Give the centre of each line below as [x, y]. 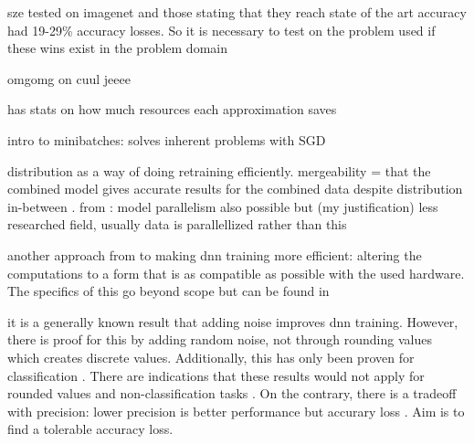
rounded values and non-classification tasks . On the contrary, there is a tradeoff [232, 393]
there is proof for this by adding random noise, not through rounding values [220, 339]
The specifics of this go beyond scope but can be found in [169, 291]
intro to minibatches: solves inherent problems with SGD [167, 139]
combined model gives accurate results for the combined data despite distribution [235, 189]
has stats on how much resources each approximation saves [172, 109]
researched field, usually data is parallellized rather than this [177, 224]
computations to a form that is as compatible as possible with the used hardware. [236, 273]
